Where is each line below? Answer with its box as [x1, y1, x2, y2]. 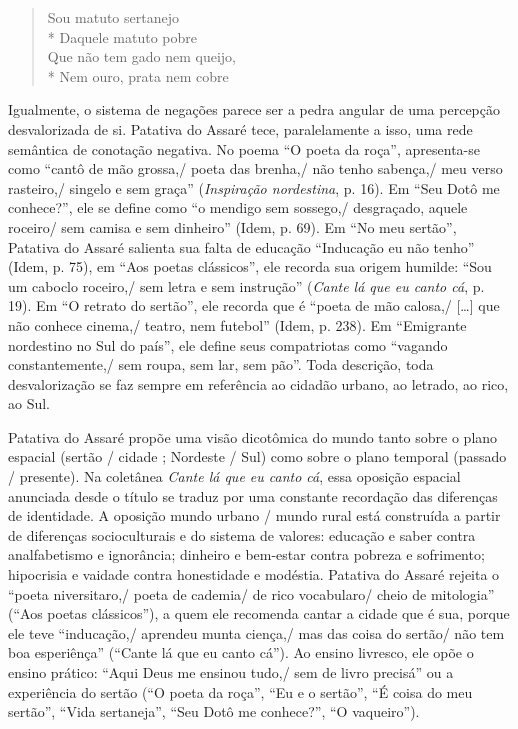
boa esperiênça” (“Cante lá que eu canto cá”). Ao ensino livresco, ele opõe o [8, 642, 474, 663]
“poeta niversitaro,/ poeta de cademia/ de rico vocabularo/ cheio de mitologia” [8, 583, 495, 604]
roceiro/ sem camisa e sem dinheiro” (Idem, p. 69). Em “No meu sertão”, [8, 216, 457, 237]
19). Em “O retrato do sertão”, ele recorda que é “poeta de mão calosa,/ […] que [8, 295, 500, 316]
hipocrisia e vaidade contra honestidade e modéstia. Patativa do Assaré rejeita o [8, 564, 500, 585]
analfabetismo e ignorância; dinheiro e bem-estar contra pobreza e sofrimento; [8, 544, 485, 565]
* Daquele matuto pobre [47, 26, 197, 47]
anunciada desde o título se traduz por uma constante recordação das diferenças [8, 485, 498, 506]
